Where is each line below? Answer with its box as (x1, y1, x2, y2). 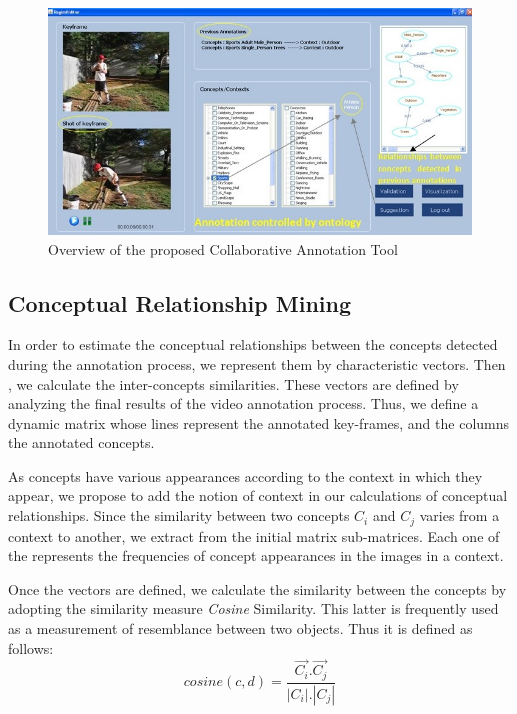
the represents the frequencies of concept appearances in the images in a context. (8, 545, 504, 566)
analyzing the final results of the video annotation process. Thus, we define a (8, 393, 479, 414)
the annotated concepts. (8, 432, 155, 453)
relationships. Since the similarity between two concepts (8, 505, 350, 526)
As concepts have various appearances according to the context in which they (8, 465, 483, 486)
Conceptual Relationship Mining (8, 287, 352, 318)
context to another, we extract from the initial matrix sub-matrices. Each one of (8, 525, 500, 546)
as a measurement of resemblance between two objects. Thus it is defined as (8, 617, 473, 638)
